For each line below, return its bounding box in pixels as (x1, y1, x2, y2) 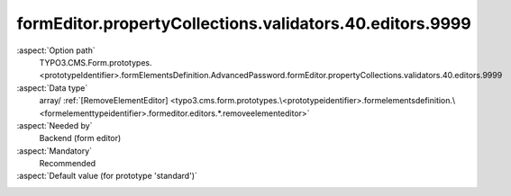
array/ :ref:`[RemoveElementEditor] (39, 95, 169, 106)
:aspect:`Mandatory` (16, 145, 93, 156)
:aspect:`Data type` (16, 82, 88, 94)
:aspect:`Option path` (16, 45, 96, 56)
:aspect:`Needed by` (16, 120, 93, 130)
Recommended (39, 158, 96, 169)
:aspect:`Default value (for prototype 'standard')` (16, 171, 198, 182)
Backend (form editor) (39, 133, 122, 144)
